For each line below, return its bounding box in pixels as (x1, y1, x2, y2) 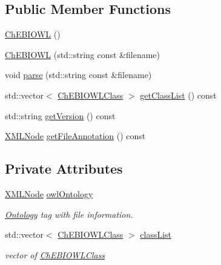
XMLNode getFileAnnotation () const (5, 129, 146, 142)
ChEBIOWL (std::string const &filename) (5, 48, 160, 61)
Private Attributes (5, 159, 123, 178)
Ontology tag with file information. (5, 208, 133, 220)
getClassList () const (140, 88, 217, 101)
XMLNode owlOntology (5, 187, 93, 200)
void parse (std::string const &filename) (5, 68, 152, 81)
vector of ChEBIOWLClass (5, 248, 105, 261)
